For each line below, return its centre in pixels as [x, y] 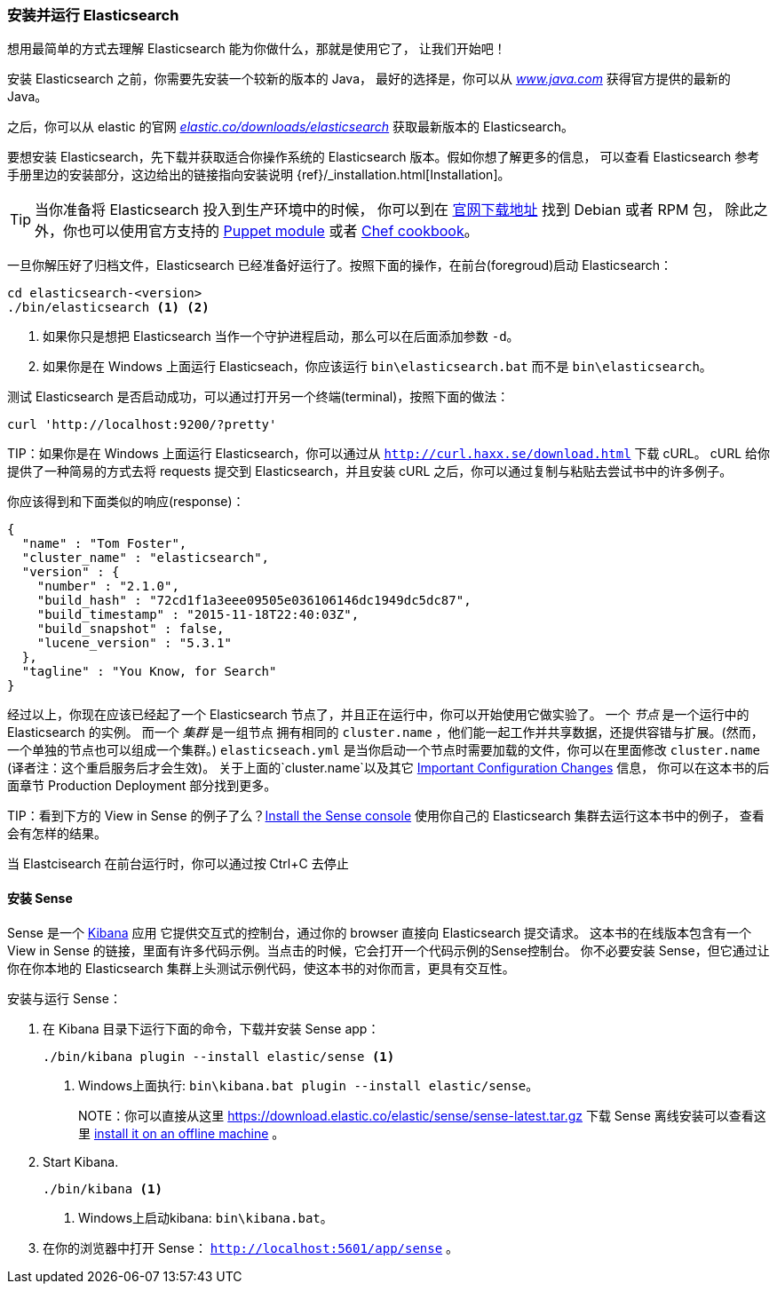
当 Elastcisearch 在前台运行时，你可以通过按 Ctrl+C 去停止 [178, 864]
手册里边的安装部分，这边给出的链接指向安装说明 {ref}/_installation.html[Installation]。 [259, 175]
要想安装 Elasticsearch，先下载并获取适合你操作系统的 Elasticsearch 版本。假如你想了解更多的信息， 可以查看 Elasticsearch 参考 [384, 157]
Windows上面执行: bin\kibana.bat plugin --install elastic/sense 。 [309, 1085]
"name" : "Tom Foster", [104, 544]
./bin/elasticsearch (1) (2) [108, 308]
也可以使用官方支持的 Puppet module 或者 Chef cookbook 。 [278, 231]
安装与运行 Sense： [64, 998]
